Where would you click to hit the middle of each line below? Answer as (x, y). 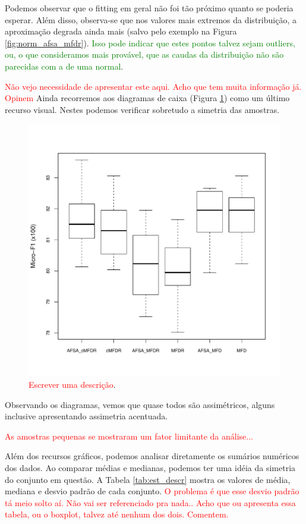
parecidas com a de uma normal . (64, 66)
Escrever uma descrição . (72, 384)
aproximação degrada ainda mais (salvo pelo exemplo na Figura (121, 31)
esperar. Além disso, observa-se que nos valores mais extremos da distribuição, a (151, 19)
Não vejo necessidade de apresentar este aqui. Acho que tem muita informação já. (153, 86)
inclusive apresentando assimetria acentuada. (86, 416)
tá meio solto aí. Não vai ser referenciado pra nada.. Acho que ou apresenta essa (150, 502)
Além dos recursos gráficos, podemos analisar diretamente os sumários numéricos (152, 456)
